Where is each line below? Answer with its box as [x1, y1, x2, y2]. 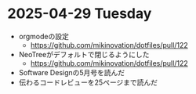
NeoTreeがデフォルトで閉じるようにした [18, 49, 150, 59]
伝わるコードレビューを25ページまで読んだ [18, 78, 158, 87]
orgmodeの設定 [18, 31, 70, 41]
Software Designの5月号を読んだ [18, 67, 125, 77]
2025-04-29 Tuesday [7, 5, 152, 23]
